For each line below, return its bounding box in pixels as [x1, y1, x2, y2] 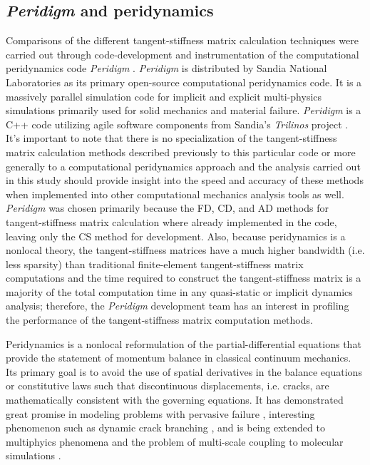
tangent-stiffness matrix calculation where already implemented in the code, [6, 214, 337, 229]
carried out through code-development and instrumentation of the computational [6, 46, 359, 61]
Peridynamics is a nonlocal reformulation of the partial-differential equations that [6, 336, 361, 351]
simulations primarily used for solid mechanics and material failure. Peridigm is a [6, 103, 361, 118]
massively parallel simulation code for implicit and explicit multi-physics [6, 88, 322, 103]
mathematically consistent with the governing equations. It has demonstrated [6, 392, 344, 407]
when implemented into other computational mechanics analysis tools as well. [6, 186, 344, 201]
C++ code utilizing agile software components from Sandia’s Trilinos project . [6, 116, 349, 131]
